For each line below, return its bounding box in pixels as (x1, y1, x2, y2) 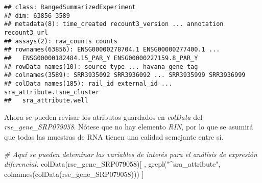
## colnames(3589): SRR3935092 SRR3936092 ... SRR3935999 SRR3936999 (4, 71, 246, 79)
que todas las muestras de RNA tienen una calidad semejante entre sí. (4, 132, 224, 142)
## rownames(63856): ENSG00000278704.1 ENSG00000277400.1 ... (4, 46, 220, 54)
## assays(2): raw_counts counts (4, 37, 117, 45)
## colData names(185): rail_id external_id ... (4, 80, 173, 87)
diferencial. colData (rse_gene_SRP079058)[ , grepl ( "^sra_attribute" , (4, 159, 221, 169)
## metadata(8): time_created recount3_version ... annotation (4, 20, 224, 28)
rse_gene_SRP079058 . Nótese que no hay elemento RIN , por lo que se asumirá (4, 121, 253, 132)
